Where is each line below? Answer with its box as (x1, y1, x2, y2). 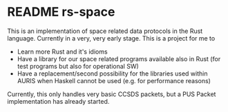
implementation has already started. (7, 97, 110, 105)
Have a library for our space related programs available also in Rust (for (17, 54, 221, 63)
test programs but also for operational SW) (17, 62, 140, 70)
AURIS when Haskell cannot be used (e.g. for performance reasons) (17, 76, 211, 85)
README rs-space (7, 4, 115, 20)
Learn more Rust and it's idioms (17, 47, 108, 56)
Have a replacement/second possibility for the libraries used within (17, 69, 208, 78)
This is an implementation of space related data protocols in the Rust (7, 27, 203, 35)
